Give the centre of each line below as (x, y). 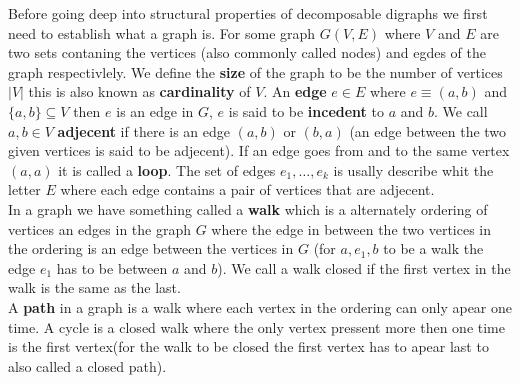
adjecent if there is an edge (143, 130)
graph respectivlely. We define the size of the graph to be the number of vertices (255, 71)
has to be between (112, 267)
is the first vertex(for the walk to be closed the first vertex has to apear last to (248, 346)
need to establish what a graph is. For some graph (162, 32)
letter (24, 189)
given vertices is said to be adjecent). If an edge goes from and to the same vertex (259, 150)
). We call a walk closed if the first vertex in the (364, 267)
